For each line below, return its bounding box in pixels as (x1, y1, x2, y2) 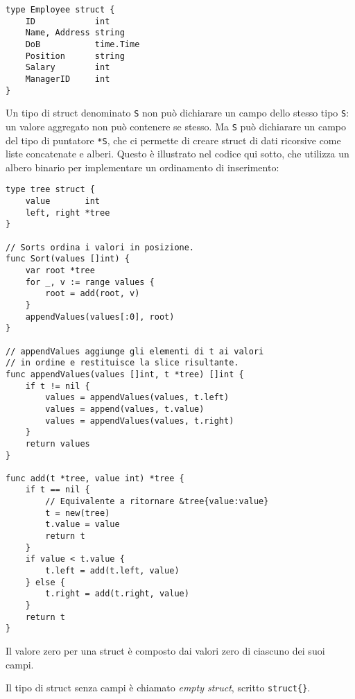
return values (25, 438, 90, 449)
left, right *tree (25, 207, 110, 218)
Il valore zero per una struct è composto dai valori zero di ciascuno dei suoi (6, 644, 325, 657)
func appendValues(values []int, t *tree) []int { (6, 369, 244, 379)
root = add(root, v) (45, 288, 140, 299)
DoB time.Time (25, 39, 140, 49)
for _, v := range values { (25, 277, 155, 287)
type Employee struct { (6, 5, 115, 15)
